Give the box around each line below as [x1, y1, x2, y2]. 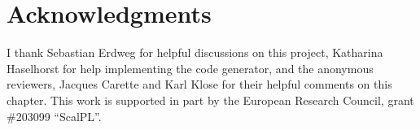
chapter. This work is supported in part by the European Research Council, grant [7, 91, 414, 108]
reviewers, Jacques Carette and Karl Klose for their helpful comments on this [7, 76, 392, 93]
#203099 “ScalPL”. [7, 107, 102, 124]
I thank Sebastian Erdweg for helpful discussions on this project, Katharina [7, 44, 383, 61]
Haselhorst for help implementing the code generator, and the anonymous [7, 59, 374, 76]
